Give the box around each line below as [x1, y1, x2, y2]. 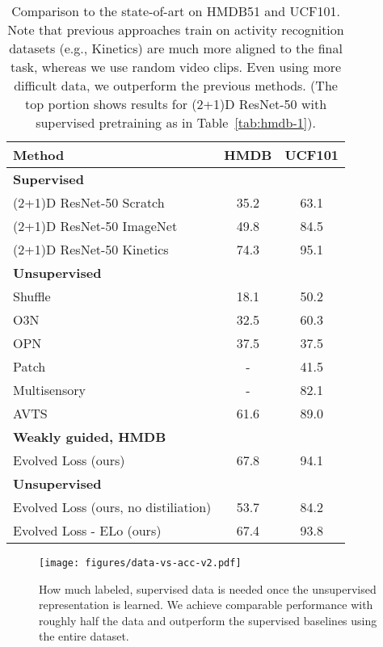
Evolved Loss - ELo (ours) [13, 521, 162, 540]
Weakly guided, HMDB [13, 427, 166, 446]
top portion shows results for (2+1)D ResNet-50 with [25, 95, 327, 113]
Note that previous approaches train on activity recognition [7, 20, 344, 39]
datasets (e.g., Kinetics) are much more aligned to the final [9, 39, 343, 57]
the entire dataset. [39, 628, 129, 645]
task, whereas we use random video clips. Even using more [10, 57, 342, 76]
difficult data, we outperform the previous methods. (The [14, 76, 338, 95]
